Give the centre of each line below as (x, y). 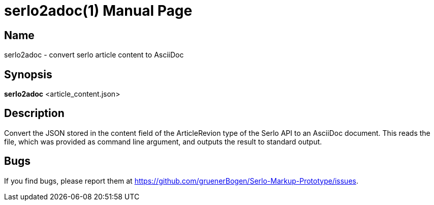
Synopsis (28, 74)
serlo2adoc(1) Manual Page (98, 11)
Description (34, 113)
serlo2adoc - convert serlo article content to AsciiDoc (94, 55)
